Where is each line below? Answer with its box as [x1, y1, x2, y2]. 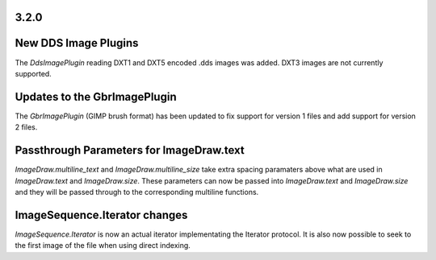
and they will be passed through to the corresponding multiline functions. [15, 187, 259, 196]
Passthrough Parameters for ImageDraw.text [15, 143, 245, 157]
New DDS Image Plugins [15, 36, 139, 50]
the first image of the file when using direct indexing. [15, 241, 191, 250]
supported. [15, 68, 52, 78]
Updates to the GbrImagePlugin [15, 89, 177, 104]
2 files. [15, 122, 38, 132]
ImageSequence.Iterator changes [15, 208, 188, 221]
